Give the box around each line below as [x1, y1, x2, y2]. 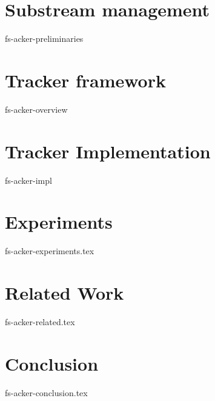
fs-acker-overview [5, 103, 68, 115]
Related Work [5, 280, 124, 305]
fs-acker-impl [5, 174, 52, 186]
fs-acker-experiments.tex [5, 244, 94, 257]
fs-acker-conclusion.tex [5, 386, 88, 399]
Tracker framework [5, 67, 166, 92]
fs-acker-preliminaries [5, 32, 84, 45]
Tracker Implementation [5, 138, 211, 163]
